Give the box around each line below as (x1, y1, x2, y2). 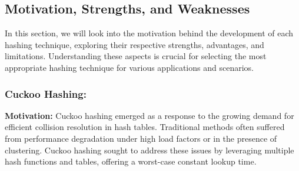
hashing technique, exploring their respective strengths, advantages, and (5, 38, 264, 50)
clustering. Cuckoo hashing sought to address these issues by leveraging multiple (5, 143, 294, 156)
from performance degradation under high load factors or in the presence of (5, 132, 277, 144)
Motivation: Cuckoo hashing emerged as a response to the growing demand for (5, 109, 294, 121)
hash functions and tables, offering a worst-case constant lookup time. (5, 155, 257, 167)
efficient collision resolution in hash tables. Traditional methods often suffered (5, 121, 285, 133)
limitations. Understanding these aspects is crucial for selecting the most (5, 50, 267, 62)
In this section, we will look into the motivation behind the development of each (5, 27, 294, 39)
